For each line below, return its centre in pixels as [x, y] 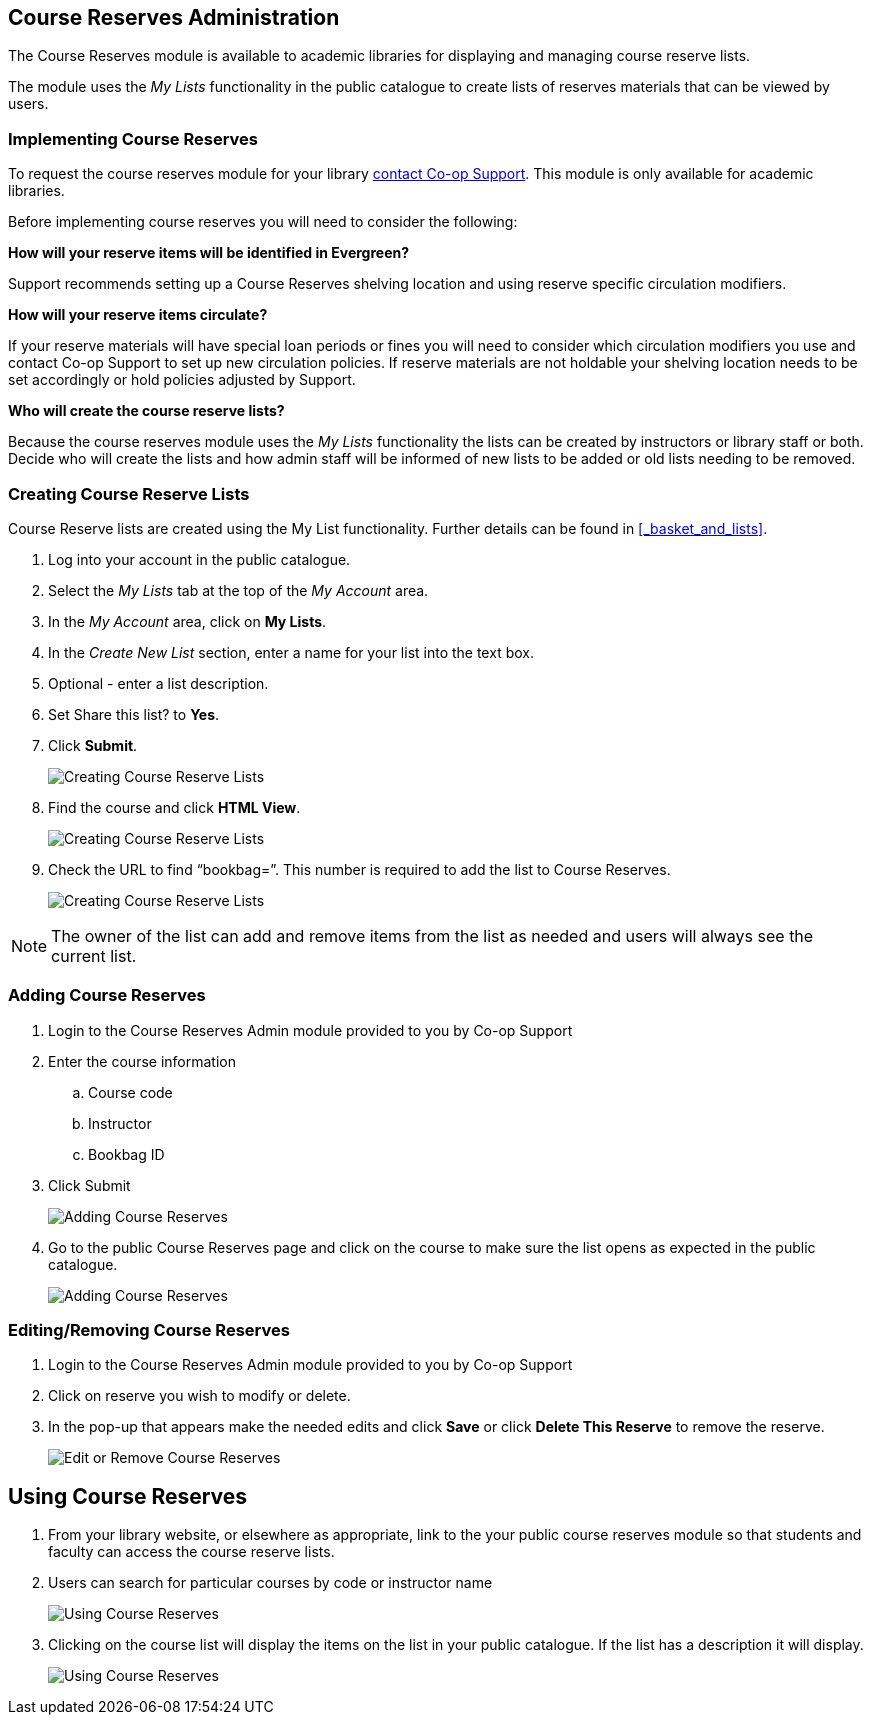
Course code [130, 1092]
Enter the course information [142, 1061]
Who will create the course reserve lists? [146, 411]
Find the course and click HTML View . [174, 807]
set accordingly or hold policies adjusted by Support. [182, 380]
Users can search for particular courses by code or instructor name [270, 1583]
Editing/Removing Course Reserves [149, 1330]
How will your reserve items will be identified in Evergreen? [209, 253]
